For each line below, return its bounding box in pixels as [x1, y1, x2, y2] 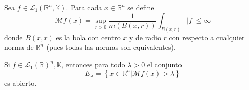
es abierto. [4, 77, 37, 88]
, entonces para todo [61, 59, 125, 70]
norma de [4, 42, 34, 52]
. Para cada [66, 2, 102, 12]
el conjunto [147, 59, 182, 70]
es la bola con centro [56, 32, 121, 42]
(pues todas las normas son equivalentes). [46, 42, 176, 52]
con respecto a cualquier [169, 32, 245, 42]
